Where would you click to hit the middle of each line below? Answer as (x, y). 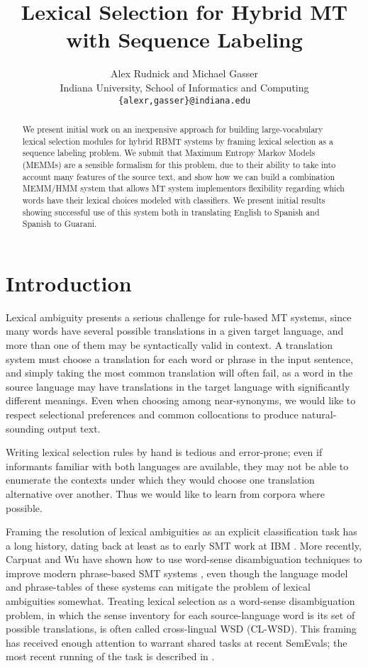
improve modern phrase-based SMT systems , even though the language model (177, 573)
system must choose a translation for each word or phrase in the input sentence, (179, 358)
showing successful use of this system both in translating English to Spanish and (171, 212)
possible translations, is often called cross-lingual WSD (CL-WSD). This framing (181, 629)
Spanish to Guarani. (60, 224)
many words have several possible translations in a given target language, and (175, 331)
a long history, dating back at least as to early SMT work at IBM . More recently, (184, 545)
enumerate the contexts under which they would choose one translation (160, 480)
